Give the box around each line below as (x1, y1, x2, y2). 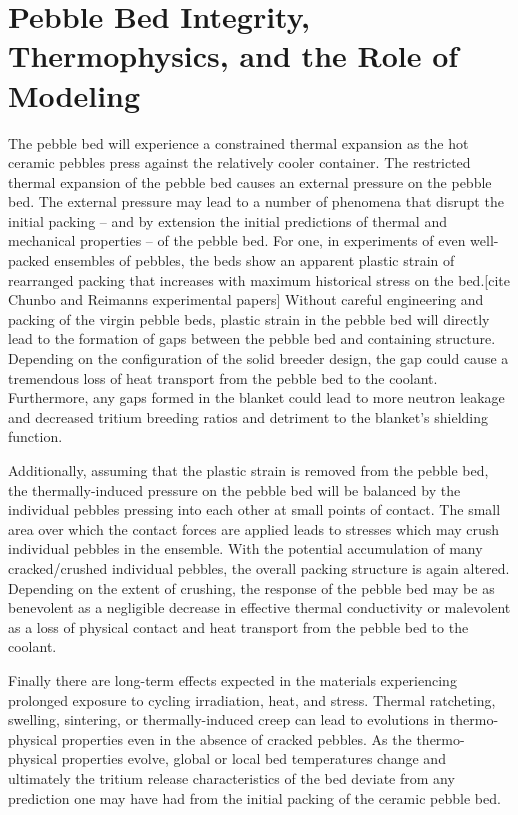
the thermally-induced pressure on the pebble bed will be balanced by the (8, 479, 461, 500)
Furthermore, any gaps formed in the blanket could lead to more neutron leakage (8, 387, 505, 408)
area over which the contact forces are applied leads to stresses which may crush (8, 518, 500, 539)
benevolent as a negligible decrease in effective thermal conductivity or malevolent (8, 597, 511, 618)
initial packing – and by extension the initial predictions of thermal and (8, 210, 447, 231)
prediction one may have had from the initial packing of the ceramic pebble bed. (8, 787, 501, 808)
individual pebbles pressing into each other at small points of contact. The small (8, 499, 501, 520)
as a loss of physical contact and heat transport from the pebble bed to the (8, 616, 469, 637)
